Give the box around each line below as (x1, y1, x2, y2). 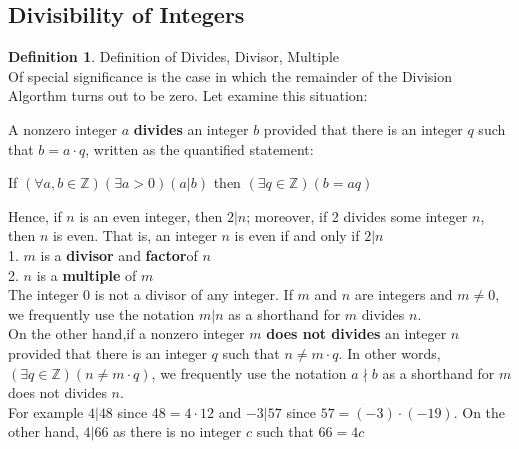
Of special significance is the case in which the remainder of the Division (8, 65, 452, 86)
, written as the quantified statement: (85, 138, 314, 159)
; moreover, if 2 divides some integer (246, 205, 468, 226)
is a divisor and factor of (40, 244, 198, 265)
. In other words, (338, 342, 441, 363)
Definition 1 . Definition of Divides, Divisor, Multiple (8, 46, 339, 67)
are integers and (354, 284, 453, 305)
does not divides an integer (266, 323, 447, 344)
